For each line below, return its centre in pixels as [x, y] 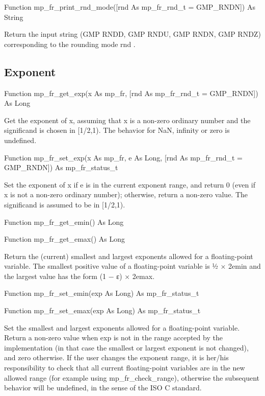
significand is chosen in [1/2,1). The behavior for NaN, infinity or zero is [117, 130]
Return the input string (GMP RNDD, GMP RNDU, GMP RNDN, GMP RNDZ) [132, 34]
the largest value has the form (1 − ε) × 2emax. [79, 276]
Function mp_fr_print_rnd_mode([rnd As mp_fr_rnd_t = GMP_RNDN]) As [130, 7]
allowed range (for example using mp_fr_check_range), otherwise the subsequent [132, 377]
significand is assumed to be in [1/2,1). [65, 204]
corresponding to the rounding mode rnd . [70, 44]
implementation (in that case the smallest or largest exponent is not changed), [126, 347]
